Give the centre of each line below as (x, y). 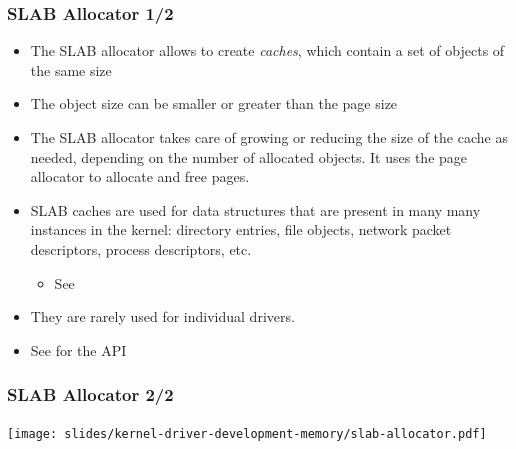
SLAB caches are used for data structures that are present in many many (255, 209)
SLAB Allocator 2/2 (90, 394)
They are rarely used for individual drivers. (162, 316)
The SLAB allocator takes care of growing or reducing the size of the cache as (269, 137)
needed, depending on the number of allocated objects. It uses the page (249, 156)
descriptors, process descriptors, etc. (141, 248)
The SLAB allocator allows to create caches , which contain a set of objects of (267, 50)
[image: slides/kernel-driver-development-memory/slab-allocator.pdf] (247, 433)
